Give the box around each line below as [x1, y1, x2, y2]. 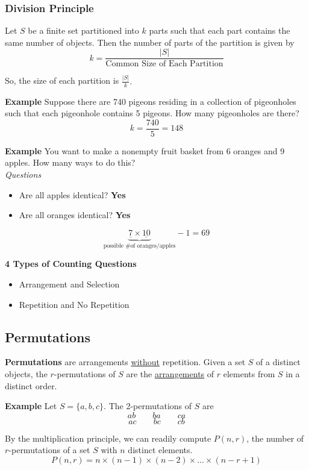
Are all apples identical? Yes [19, 188, 126, 201]
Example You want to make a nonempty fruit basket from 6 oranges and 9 [5, 144, 285, 157]
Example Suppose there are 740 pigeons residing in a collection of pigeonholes [5, 95, 296, 107]
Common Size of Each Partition [105, 60, 223, 69]
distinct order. [5, 379, 57, 392]
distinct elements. [128, 443, 193, 456]
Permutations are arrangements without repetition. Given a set [5, 356, 246, 368]
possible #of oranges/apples [103, 242, 176, 249]
